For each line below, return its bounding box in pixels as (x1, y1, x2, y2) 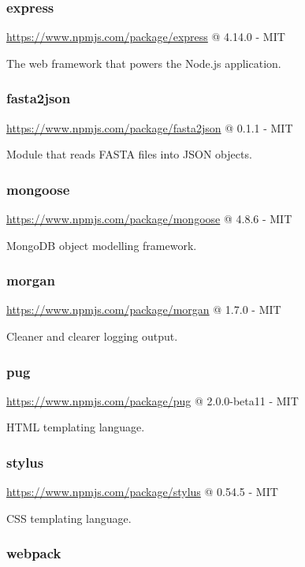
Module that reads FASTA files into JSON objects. (6, 146, 252, 162)
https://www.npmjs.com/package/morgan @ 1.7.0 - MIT (6, 301, 281, 318)
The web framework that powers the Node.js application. (6, 54, 281, 71)
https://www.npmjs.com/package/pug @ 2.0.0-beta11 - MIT (6, 392, 299, 408)
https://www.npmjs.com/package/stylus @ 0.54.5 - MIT (6, 483, 278, 500)
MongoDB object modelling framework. (6, 237, 197, 253)
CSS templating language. (6, 509, 132, 526)
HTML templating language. (6, 419, 145, 435)
